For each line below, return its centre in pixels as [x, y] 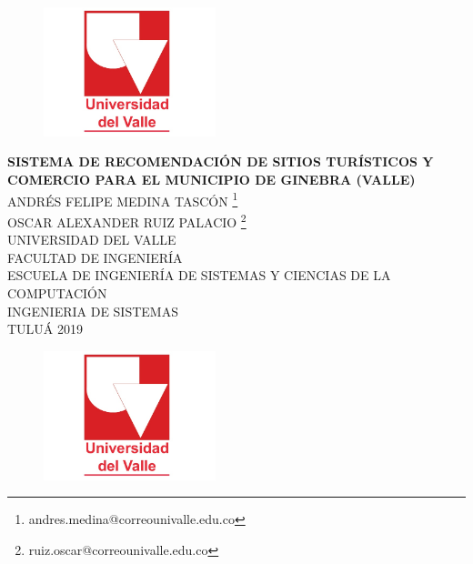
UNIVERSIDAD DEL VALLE [92, 240]
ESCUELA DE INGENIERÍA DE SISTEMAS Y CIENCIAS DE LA [199, 275]
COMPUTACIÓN [57, 292]
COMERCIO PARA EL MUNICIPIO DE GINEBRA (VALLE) [211, 180]
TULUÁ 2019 [45, 329]
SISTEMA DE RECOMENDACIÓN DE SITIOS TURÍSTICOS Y [221, 161]
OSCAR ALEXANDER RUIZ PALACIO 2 [127, 220]
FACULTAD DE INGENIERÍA [95, 257]
